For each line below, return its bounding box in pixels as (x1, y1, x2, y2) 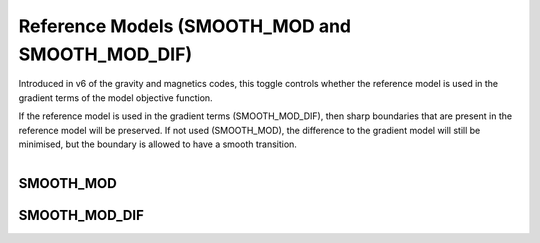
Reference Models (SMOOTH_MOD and (18, 15, 352, 37)
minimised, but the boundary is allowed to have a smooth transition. (18, 138, 297, 150)
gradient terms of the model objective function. (18, 91, 214, 104)
